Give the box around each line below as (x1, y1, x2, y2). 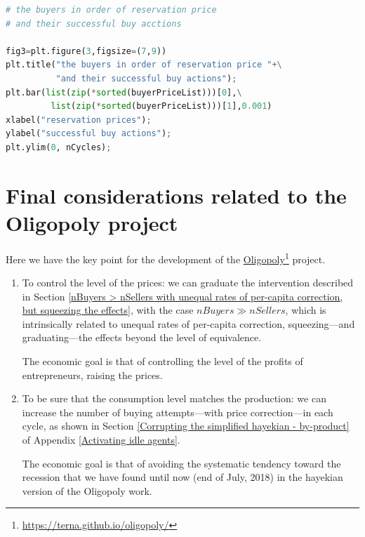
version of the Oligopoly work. (22, 483, 152, 498)
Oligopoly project (6, 208, 178, 237)
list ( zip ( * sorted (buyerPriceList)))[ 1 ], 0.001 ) (51, 101, 272, 112)
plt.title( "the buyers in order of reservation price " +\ (6, 60, 282, 70)
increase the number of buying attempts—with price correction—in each (22, 404, 333, 419)
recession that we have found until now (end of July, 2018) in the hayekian (22, 470, 343, 484)
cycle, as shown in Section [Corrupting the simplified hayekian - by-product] (22, 418, 350, 433)
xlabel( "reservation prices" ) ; (6, 114, 152, 125)
